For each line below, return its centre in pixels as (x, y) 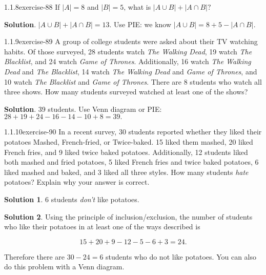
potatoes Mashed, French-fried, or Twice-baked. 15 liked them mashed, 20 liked (129, 141)
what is (139, 7)
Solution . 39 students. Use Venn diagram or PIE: (83, 109)
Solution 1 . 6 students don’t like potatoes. (72, 199)
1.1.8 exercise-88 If (32, 7)
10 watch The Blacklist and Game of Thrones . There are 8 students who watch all (133, 81)
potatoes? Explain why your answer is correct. (77, 182)
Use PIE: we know (143, 24)
